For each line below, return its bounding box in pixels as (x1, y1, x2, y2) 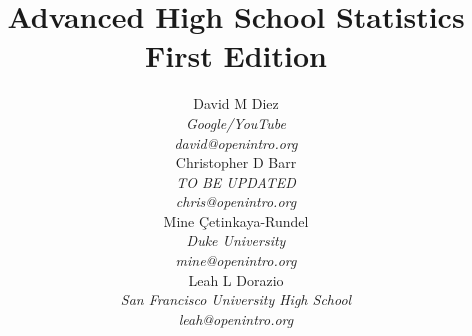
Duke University (186, 230, 286, 251)
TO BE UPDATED (176, 171, 296, 192)
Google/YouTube (186, 112, 286, 133)
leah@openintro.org (178, 308, 294, 329)
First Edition (145, 35, 327, 76)
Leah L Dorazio (188, 269, 284, 290)
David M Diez (193, 93, 279, 114)
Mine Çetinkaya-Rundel (163, 210, 309, 231)
